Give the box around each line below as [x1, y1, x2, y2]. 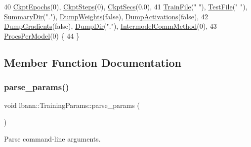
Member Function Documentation [4, 54, 182, 70]
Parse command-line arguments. [4, 133, 101, 144]
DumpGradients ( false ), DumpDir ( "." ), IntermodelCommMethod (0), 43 [4, 21, 217, 31]
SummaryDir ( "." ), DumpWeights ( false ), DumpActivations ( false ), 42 [4, 11, 208, 21]
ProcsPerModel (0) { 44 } [4, 30, 80, 41]
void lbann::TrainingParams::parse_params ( [4, 100, 140, 110]
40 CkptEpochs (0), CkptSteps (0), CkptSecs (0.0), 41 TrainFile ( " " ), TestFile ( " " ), [4, 1, 248, 11]
